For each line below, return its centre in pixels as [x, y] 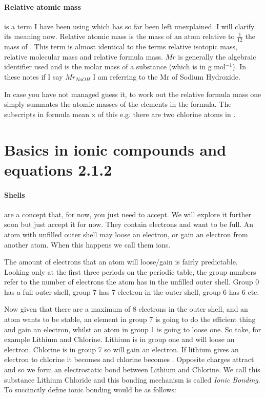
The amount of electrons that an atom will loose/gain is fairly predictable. [121, 262]
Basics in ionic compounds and [115, 149]
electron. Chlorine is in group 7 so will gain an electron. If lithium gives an [121, 349]
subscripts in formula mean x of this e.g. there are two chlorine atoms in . [120, 114]
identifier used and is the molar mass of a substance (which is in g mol [115, 67]
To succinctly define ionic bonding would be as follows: [90, 390]
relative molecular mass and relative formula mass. [84, 56]
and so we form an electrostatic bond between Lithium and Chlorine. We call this [132, 369]
